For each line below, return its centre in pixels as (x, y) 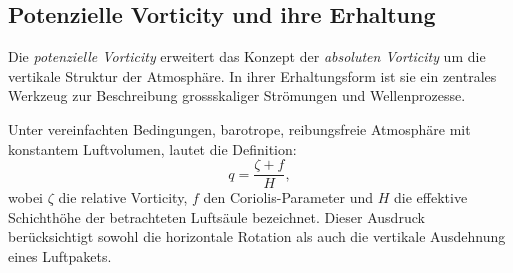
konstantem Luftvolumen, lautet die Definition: (152, 148)
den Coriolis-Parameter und (288, 197)
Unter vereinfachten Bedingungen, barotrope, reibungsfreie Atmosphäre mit (239, 128)
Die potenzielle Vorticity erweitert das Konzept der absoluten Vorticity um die (247, 56)
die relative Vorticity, (123, 197)
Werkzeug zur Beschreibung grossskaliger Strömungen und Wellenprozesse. (237, 95)
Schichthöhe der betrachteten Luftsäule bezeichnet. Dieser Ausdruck (216, 216)
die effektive (431, 197)
